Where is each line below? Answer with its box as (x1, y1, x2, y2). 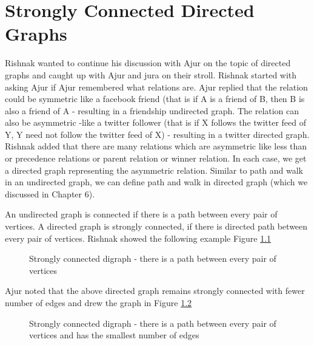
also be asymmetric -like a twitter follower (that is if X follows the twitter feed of (5, 116, 307, 129)
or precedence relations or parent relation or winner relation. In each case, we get (5, 152, 307, 165)
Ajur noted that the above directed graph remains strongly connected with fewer (5, 284, 305, 297)
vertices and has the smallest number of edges (29, 329, 199, 341)
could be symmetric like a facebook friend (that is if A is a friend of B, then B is (5, 92, 305, 105)
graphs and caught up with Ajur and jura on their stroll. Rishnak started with (5, 68, 297, 81)
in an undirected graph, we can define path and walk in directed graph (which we (5, 176, 308, 188)
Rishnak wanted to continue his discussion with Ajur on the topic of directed (5, 56, 291, 69)
